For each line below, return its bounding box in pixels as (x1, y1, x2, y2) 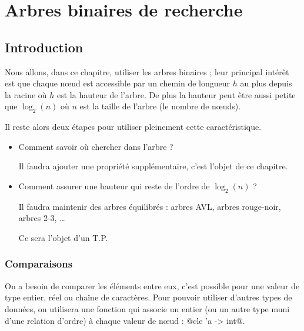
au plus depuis (240, 77, 292, 89)
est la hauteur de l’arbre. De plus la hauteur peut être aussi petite (57, 88, 296, 101)
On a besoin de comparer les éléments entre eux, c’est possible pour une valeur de (5, 279, 300, 292)
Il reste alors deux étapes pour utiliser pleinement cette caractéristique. (5, 121, 262, 133)
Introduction (5, 38, 83, 56)
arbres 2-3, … (18, 212, 65, 224)
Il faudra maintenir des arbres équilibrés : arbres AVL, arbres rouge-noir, (18, 200, 281, 212)
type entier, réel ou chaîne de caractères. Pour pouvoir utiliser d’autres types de (5, 291, 292, 303)
